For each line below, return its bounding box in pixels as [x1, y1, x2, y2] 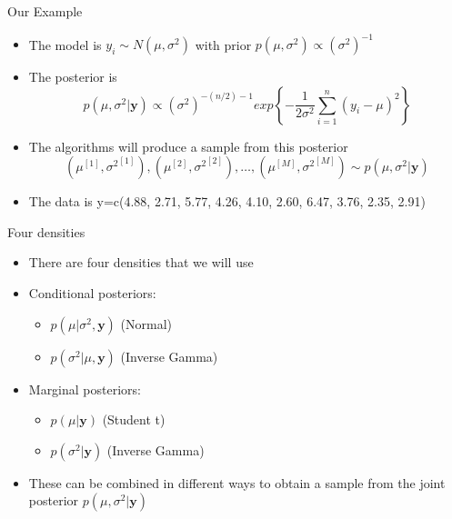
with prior [195, 35, 252, 54]
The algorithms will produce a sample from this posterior [28, 136, 348, 155]
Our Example [7, 2, 83, 20]
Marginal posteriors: [28, 379, 141, 398]
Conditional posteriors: [28, 284, 156, 303]
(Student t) [102, 410, 166, 429]
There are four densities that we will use [28, 253, 254, 272]
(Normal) [120, 314, 172, 333]
